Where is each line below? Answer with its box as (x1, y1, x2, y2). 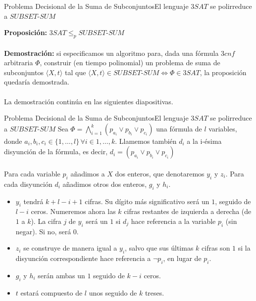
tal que (65, 67, 86, 77)
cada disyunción (4, 178, 52, 189)
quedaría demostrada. (4, 77, 70, 87)
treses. (145, 287, 164, 298)
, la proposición (200, 67, 247, 77)
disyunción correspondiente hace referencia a (15, 253, 151, 263)
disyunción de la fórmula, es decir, (4, 146, 108, 157)
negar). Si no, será (15, 226, 71, 236)
